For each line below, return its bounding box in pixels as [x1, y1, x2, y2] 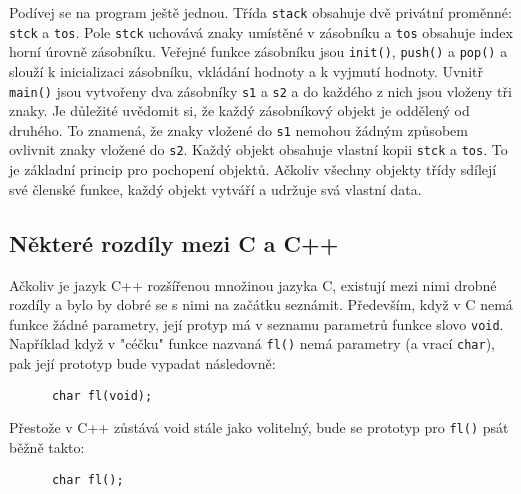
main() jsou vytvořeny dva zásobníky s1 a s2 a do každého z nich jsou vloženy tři [9, 80, 512, 101]
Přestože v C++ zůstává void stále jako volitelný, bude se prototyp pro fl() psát [9, 417, 509, 438]
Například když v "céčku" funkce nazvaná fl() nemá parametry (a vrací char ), [9, 333, 495, 354]
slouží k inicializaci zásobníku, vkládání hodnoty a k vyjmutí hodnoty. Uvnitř [9, 60, 483, 81]
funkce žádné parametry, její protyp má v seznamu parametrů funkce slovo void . [9, 313, 504, 334]
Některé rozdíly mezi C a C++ [9, 227, 339, 258]
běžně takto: [9, 436, 85, 457]
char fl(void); [51, 388, 153, 403]
